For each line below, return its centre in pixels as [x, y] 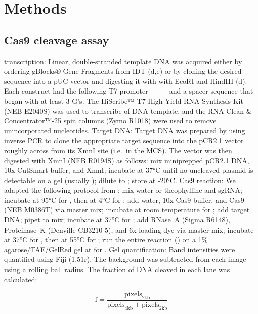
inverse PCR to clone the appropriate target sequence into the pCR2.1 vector [124, 140]
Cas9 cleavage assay [57, 40]
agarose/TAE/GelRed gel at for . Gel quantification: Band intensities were [120, 249]
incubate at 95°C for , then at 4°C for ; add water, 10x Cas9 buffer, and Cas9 [124, 199]
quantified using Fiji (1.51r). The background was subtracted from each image [125, 259]
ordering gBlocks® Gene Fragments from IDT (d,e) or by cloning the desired [123, 71]
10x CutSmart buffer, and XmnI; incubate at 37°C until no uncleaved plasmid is [129, 170]
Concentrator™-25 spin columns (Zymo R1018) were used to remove [110, 121]
